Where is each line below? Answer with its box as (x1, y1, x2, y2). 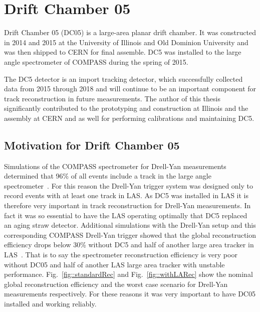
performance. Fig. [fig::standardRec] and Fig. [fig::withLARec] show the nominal (4, 269, 253, 279)
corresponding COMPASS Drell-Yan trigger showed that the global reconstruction (4, 229, 256, 240)
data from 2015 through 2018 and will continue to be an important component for (4, 83, 256, 94)
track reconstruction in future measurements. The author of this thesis (4, 93, 220, 103)
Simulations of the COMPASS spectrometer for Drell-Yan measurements (4, 161, 226, 171)
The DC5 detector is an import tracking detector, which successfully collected (4, 73, 243, 84)
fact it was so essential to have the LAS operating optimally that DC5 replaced (4, 210, 247, 220)
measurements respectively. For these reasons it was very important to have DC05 (4, 288, 255, 299)
